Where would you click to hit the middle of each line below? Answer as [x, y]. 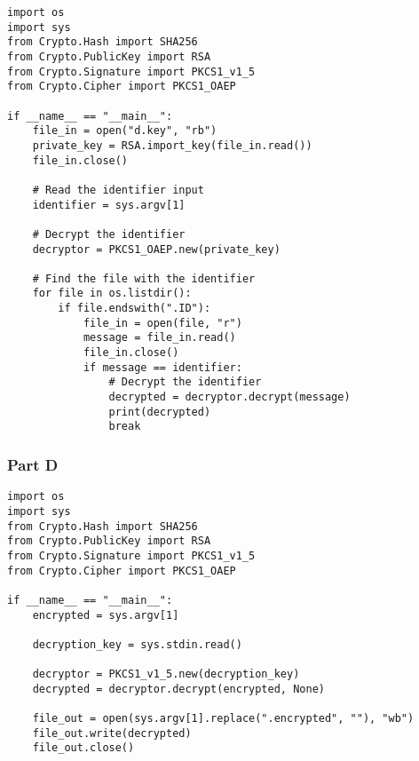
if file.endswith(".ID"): [134, 309]
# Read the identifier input [118, 190]
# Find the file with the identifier [144, 278]
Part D [33, 464]
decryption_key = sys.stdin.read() [137, 644]
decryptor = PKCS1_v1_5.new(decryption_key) [166, 674]
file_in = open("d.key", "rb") [125, 131]
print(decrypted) [160, 412]
